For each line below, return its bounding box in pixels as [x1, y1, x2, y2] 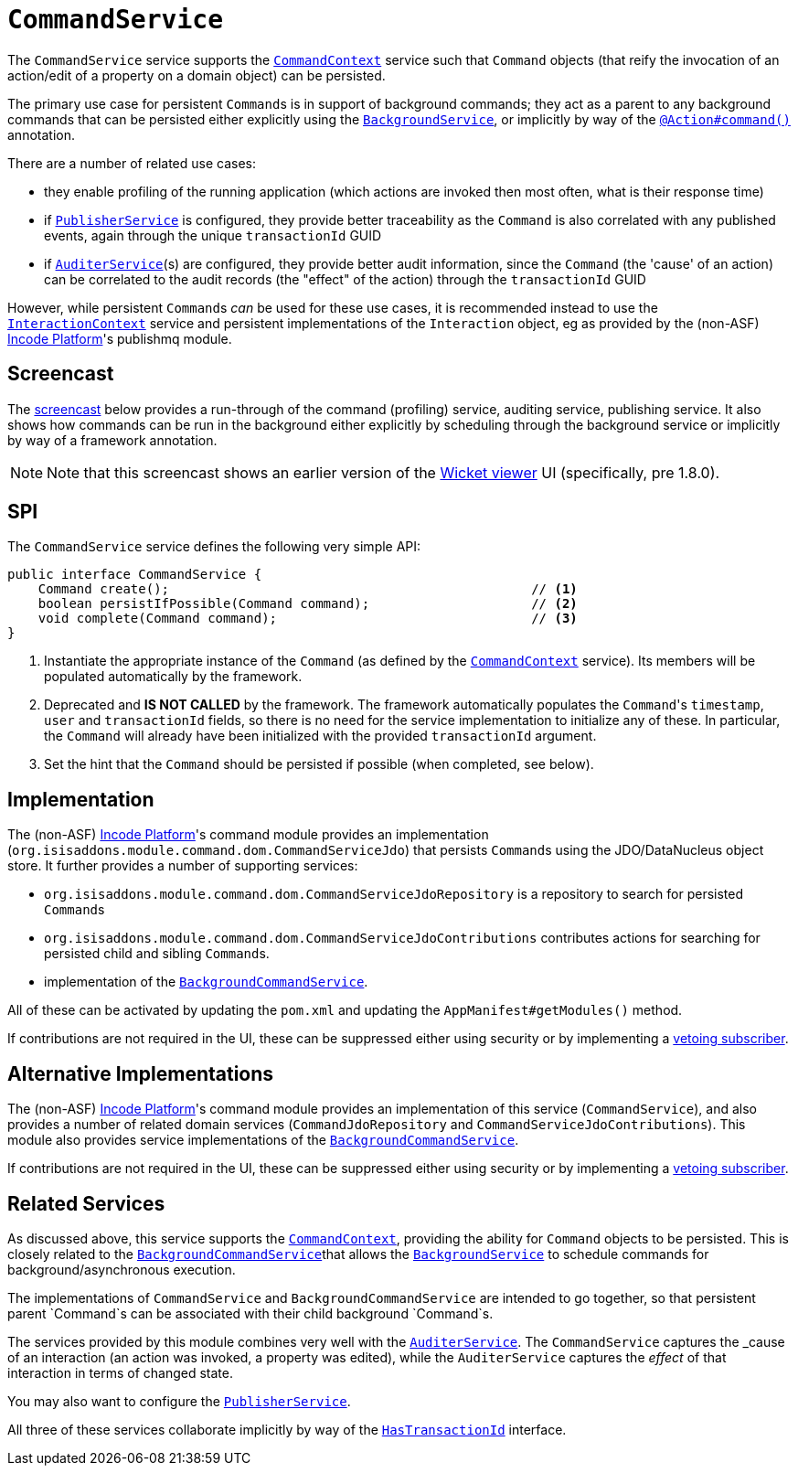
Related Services [7, 1191, 165, 1215]
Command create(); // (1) [37, 582, 578, 597]
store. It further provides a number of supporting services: [7, 858, 358, 874]
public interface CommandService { [7, 567, 262, 582]
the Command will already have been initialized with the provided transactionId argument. [44, 728, 597, 744]
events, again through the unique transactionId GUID [44, 227, 382, 243]
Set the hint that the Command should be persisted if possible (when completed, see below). [44, 756, 594, 773]
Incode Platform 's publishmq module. [7, 330, 232, 347]
